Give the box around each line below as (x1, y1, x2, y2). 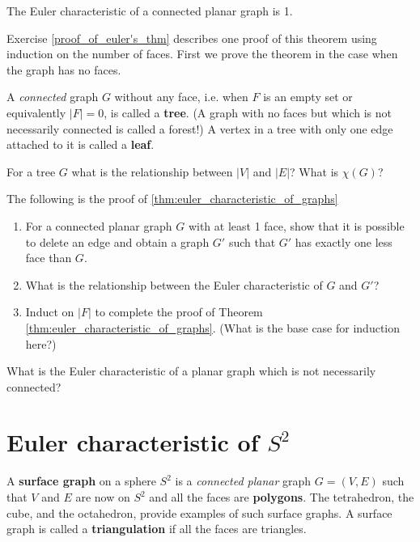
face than (25, 249, 72, 266)
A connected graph (6, 88, 99, 105)
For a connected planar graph (25, 217, 172, 234)
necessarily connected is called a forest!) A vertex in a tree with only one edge (6, 120, 393, 137)
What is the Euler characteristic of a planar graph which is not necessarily (6, 362, 376, 379)
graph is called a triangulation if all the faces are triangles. (6, 520, 307, 537)
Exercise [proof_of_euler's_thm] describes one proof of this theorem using (6, 29, 377, 46)
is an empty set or (263, 88, 353, 105)
